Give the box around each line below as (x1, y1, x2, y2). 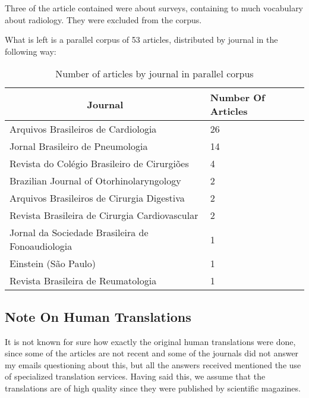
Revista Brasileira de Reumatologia (10, 274, 157, 288)
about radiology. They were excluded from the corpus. (5, 13, 202, 26)
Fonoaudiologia (10, 239, 72, 253)
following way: (5, 45, 56, 57)
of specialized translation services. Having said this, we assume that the (5, 370, 266, 383)
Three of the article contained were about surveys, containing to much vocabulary (5, 2, 304, 14)
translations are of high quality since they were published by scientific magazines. (5, 381, 301, 394)
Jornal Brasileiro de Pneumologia (10, 139, 148, 153)
